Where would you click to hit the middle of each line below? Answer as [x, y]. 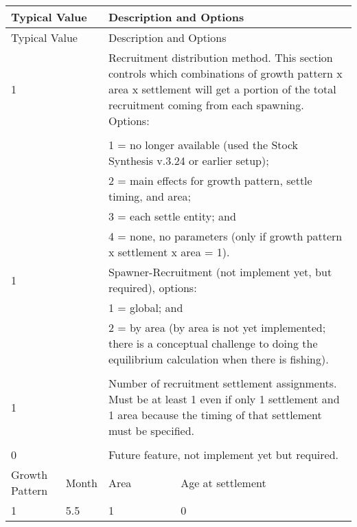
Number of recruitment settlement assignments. [222, 383]
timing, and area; [150, 196]
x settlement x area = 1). [169, 252]
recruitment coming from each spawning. [206, 105]
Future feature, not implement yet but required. [223, 455]
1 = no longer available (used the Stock [203, 145]
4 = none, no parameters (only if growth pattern [225, 236]
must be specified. [151, 430]
